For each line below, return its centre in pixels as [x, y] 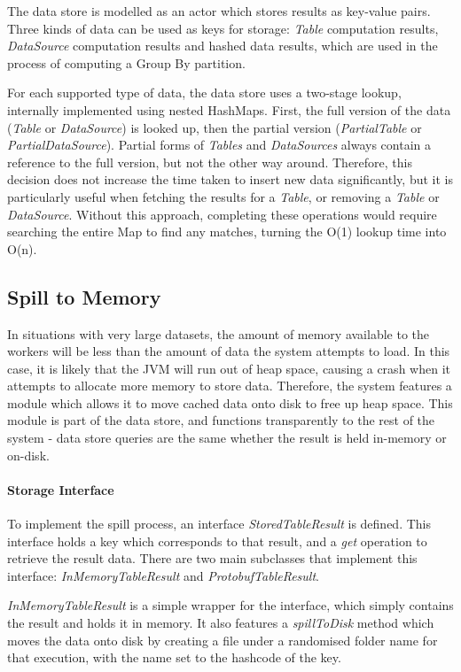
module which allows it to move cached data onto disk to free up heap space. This [230, 402]
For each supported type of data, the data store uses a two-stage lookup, [204, 93]
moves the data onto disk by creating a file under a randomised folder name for [223, 640]
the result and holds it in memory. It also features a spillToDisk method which [221, 623]
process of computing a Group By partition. [126, 62]
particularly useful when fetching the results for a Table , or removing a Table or [223, 196]
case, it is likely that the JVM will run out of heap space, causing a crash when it [229, 368]
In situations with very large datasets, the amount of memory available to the [219, 333]
